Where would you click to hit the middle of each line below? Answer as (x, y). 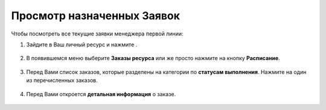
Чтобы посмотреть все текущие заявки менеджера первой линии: (97, 34)
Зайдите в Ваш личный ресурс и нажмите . (82, 44)
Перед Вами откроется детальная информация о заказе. (101, 94)
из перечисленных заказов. (62, 81)
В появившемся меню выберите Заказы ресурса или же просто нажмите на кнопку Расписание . (153, 58)
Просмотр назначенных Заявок (96, 16)
